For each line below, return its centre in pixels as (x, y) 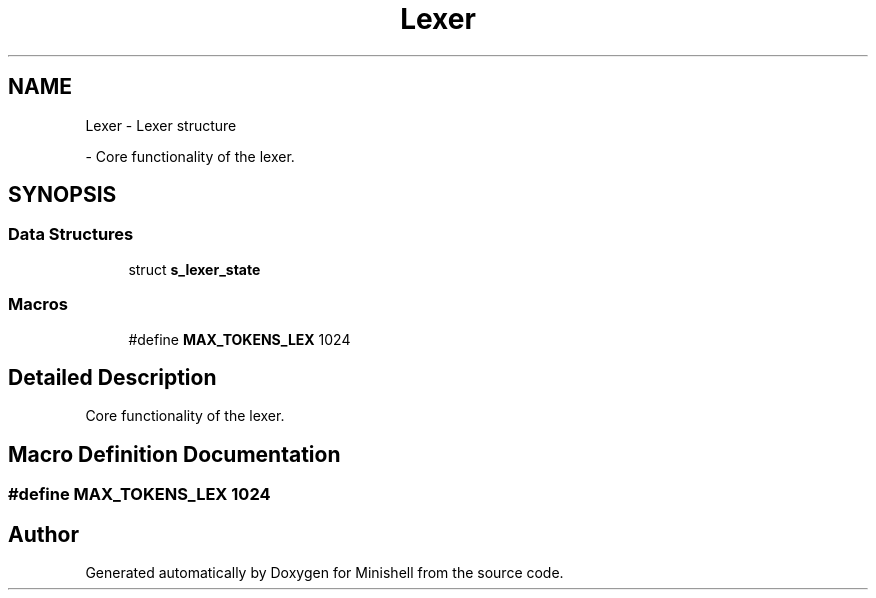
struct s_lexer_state (194, 269)
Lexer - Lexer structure (161, 125)
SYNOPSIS (62, 195)
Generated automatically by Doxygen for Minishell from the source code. (324, 573)
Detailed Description (112, 377)
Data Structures (71, 234)
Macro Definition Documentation (174, 454)
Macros (38, 304)
